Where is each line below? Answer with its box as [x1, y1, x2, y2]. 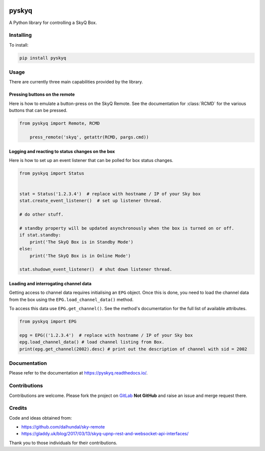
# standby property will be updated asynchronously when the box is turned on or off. [19, 226, 235, 231]
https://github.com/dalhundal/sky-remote [21, 424, 105, 430]
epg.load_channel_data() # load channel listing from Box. [19, 339, 164, 345]
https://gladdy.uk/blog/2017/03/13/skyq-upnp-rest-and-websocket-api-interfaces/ [21, 431, 189, 437]
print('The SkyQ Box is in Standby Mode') [29, 239, 133, 245]
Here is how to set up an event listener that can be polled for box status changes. [9, 157, 174, 163]
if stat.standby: [19, 232, 61, 238]
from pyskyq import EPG [19, 319, 77, 324]
